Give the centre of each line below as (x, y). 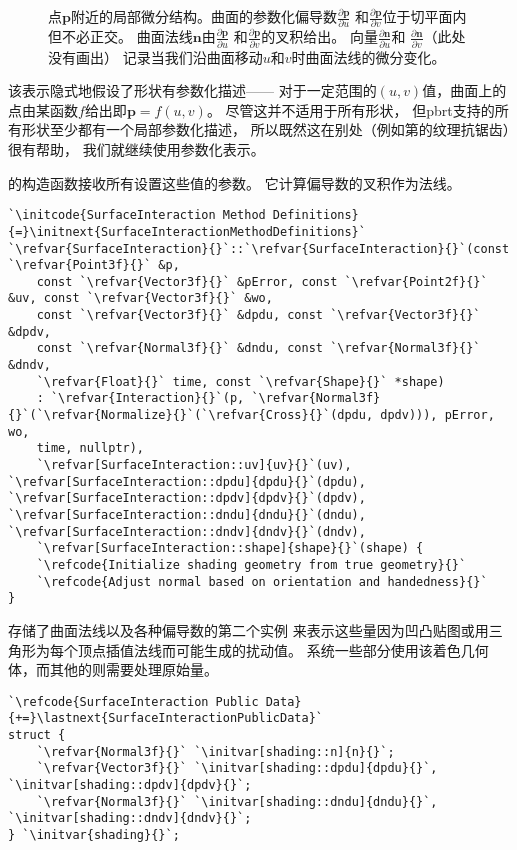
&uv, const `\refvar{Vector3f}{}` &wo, (140, 298)
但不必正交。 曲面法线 (120, 36)
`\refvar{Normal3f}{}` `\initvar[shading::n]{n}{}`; (215, 751)
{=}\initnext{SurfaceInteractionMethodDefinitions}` (187, 231)
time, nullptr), (90, 448)
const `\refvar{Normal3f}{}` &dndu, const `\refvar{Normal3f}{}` (258, 348)
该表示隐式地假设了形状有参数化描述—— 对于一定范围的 (192, 90)
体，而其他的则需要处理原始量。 (113, 669)
